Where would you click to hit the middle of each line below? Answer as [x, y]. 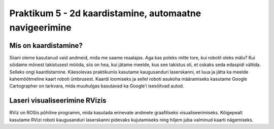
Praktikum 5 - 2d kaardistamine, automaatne [105, 13]
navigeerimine [41, 27]
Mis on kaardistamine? [46, 45]
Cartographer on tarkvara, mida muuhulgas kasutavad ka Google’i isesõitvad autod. [97, 86]
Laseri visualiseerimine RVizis [58, 101]
